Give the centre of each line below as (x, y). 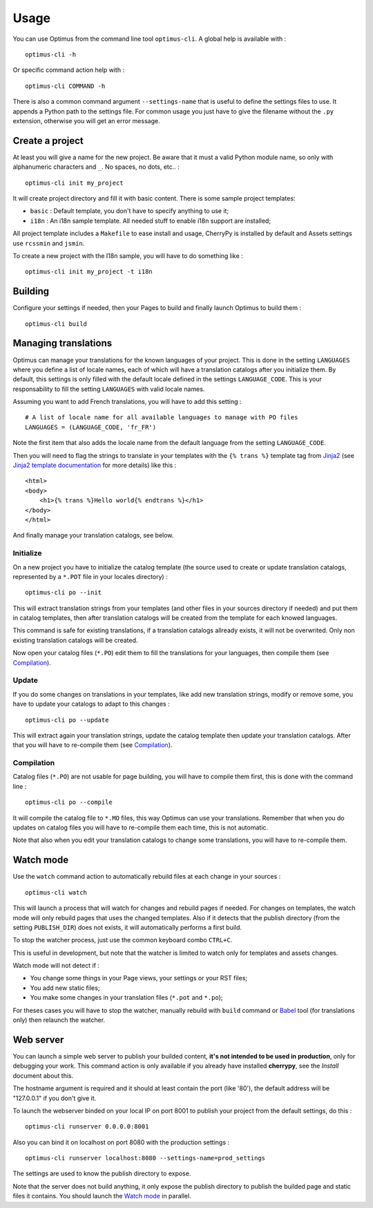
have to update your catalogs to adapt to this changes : (91, 704)
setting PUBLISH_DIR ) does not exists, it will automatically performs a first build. (127, 927)
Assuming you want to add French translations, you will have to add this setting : (127, 402)
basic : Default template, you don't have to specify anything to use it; (130, 211)
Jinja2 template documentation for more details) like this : (95, 465)
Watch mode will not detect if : (56, 966)
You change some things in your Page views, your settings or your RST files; (139, 978)
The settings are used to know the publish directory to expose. (102, 1173)
